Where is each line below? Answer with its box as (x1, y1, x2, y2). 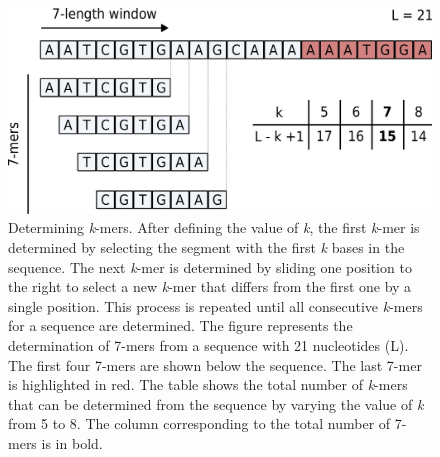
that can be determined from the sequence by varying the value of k (8, 393, 424, 414)
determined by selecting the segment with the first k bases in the (8, 236, 405, 257)
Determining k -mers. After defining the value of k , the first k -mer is (8, 217, 420, 238)
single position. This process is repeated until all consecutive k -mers (8, 295, 423, 316)
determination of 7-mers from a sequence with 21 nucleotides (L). (8, 334, 409, 355)
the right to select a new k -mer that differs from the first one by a (8, 276, 412, 297)
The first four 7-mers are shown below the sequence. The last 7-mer (8, 354, 422, 375)
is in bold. (41, 432, 103, 453)
